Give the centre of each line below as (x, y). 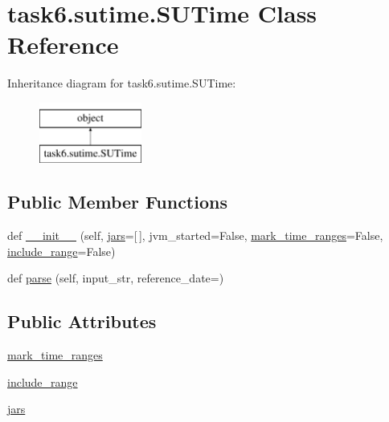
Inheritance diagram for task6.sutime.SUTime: (122, 83)
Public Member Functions (117, 202)
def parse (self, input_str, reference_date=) (116, 278)
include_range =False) (61, 251)
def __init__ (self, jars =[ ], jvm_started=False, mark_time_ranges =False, (195, 235)
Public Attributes (82, 321)
